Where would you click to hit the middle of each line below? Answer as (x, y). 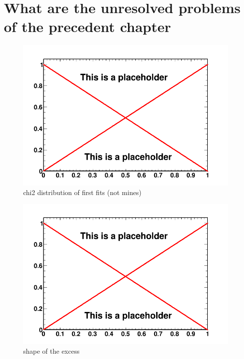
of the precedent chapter (87, 26)
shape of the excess (51, 351)
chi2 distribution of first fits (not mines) (82, 192)
